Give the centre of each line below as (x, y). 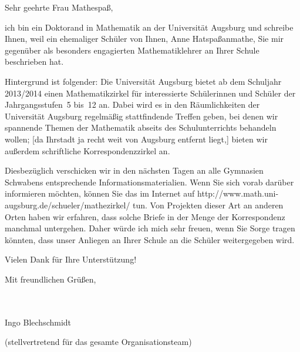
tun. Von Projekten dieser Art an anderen (208, 205)
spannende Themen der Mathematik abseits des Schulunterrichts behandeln (141, 127)
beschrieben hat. (34, 62)
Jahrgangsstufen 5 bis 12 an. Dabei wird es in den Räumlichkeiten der (132, 104)
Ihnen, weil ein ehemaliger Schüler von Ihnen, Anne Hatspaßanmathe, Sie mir (144, 39)
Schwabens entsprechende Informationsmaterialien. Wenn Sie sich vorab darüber (149, 182)
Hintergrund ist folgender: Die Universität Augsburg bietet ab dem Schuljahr (143, 81)
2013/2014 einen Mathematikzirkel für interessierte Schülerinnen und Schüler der (150, 93)
